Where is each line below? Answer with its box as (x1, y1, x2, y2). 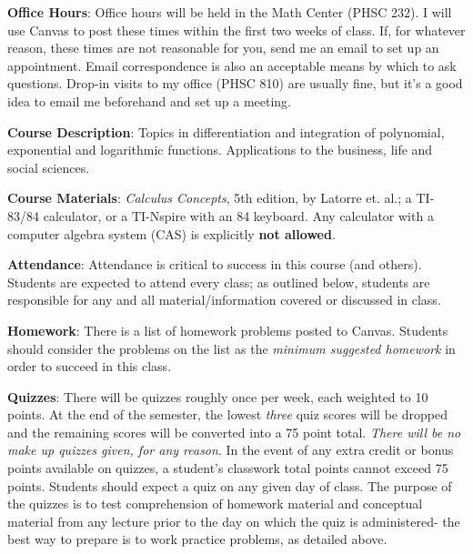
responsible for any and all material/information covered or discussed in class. (7, 290, 441, 309)
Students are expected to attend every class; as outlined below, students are (7, 272, 430, 291)
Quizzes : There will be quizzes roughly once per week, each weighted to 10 (7, 387, 428, 406)
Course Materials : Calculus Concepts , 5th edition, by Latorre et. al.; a (7, 188, 412, 207)
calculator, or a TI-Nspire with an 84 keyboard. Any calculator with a (43, 206, 434, 225)
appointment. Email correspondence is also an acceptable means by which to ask (7, 55, 457, 75)
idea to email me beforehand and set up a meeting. (7, 91, 291, 110)
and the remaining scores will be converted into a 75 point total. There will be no (7, 422, 461, 441)
